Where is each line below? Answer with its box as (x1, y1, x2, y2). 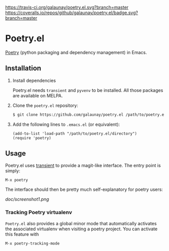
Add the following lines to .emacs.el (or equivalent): (12, 121, 120, 127)
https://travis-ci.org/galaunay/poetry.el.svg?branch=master (5, 5, 129, 10)
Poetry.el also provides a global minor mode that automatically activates (5, 220, 157, 226)
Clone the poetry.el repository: (12, 102, 78, 108)
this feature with (5, 231, 39, 237)
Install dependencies (12, 77, 57, 83)
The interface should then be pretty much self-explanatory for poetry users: (5, 186, 163, 192)
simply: (5, 168, 20, 174)
